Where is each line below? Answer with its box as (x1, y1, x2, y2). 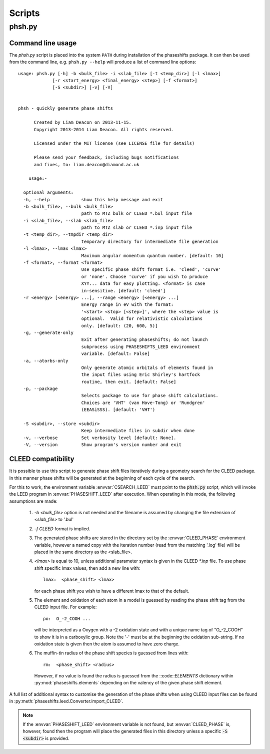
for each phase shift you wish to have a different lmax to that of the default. (34, 588, 189, 594)
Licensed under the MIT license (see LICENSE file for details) (33, 141, 195, 146)
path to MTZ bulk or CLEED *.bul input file (81, 211, 192, 216)
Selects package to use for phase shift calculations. (81, 393, 218, 399)
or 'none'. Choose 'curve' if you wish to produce (81, 273, 208, 279)
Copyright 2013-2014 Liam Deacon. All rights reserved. (33, 127, 174, 132)
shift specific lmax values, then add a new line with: (34, 565, 140, 571)
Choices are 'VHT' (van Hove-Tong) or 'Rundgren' (81, 400, 205, 406)
